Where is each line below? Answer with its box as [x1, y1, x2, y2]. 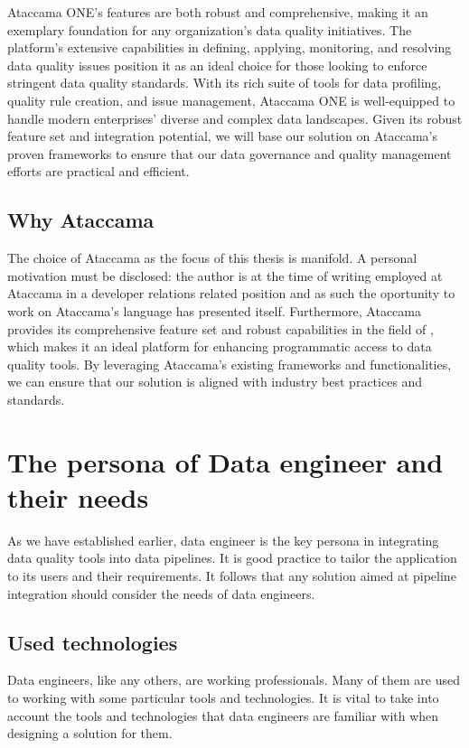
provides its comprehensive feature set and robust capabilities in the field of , [7, 319, 434, 338]
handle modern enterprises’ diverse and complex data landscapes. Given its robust [7, 108, 463, 127]
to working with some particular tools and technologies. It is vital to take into [7, 687, 439, 706]
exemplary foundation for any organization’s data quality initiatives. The [7, 20, 412, 39]
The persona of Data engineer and [7, 443, 444, 480]
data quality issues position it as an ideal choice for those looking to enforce [7, 55, 427, 74]
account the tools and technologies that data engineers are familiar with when [7, 706, 439, 725]
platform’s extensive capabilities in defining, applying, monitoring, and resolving [7, 38, 452, 57]
